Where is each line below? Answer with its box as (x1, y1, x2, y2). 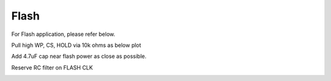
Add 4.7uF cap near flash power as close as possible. (11, 52, 146, 60)
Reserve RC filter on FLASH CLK (11, 64, 93, 71)
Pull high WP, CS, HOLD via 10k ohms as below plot (11, 41, 142, 49)
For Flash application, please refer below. (11, 30, 116, 38)
